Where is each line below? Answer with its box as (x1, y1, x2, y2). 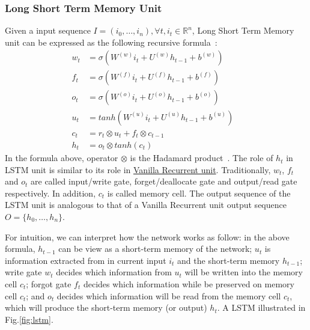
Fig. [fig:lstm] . (5, 313, 53, 325)
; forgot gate (26, 277, 71, 290)
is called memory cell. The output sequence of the (107, 186, 291, 199)
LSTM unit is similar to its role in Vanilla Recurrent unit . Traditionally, (5, 163, 271, 176)
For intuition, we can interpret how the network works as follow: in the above (5, 230, 290, 243)
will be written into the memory (184, 266, 303, 278)
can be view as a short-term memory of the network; (58, 242, 252, 255)
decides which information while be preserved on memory (83, 277, 294, 290)
